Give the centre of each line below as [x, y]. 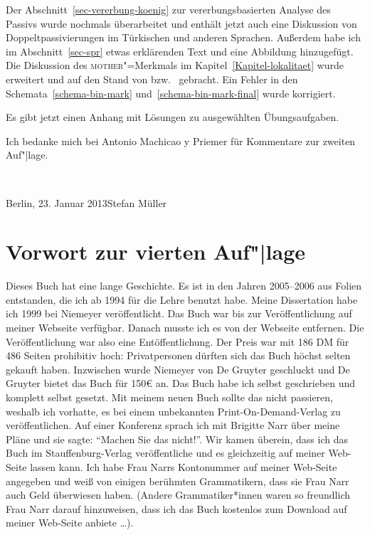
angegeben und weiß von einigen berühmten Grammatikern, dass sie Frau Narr [178, 481]
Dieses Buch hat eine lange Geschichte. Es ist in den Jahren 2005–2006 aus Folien [184, 286]
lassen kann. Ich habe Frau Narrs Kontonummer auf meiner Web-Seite [184, 466]
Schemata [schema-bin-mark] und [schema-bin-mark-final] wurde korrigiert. [171, 93]
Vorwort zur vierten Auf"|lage [156, 251]
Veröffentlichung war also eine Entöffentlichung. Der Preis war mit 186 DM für [178, 341]
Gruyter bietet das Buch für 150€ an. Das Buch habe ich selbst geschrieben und [181, 383]
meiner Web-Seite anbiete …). [70, 523]
